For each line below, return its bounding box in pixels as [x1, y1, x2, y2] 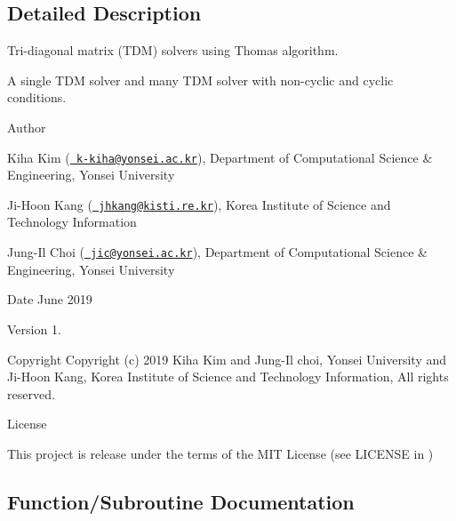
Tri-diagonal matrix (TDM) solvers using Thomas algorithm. [7, 41, 339, 60]
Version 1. [7, 319, 61, 338]
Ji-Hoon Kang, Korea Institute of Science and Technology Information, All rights [7, 367, 449, 386]
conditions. [7, 88, 67, 107]
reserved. [7, 384, 55, 403]
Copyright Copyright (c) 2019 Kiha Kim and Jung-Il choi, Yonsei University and [7, 349, 447, 368]
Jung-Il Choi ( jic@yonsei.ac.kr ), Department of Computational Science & [7, 243, 428, 261]
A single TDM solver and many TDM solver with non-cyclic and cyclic [7, 70, 394, 89]
